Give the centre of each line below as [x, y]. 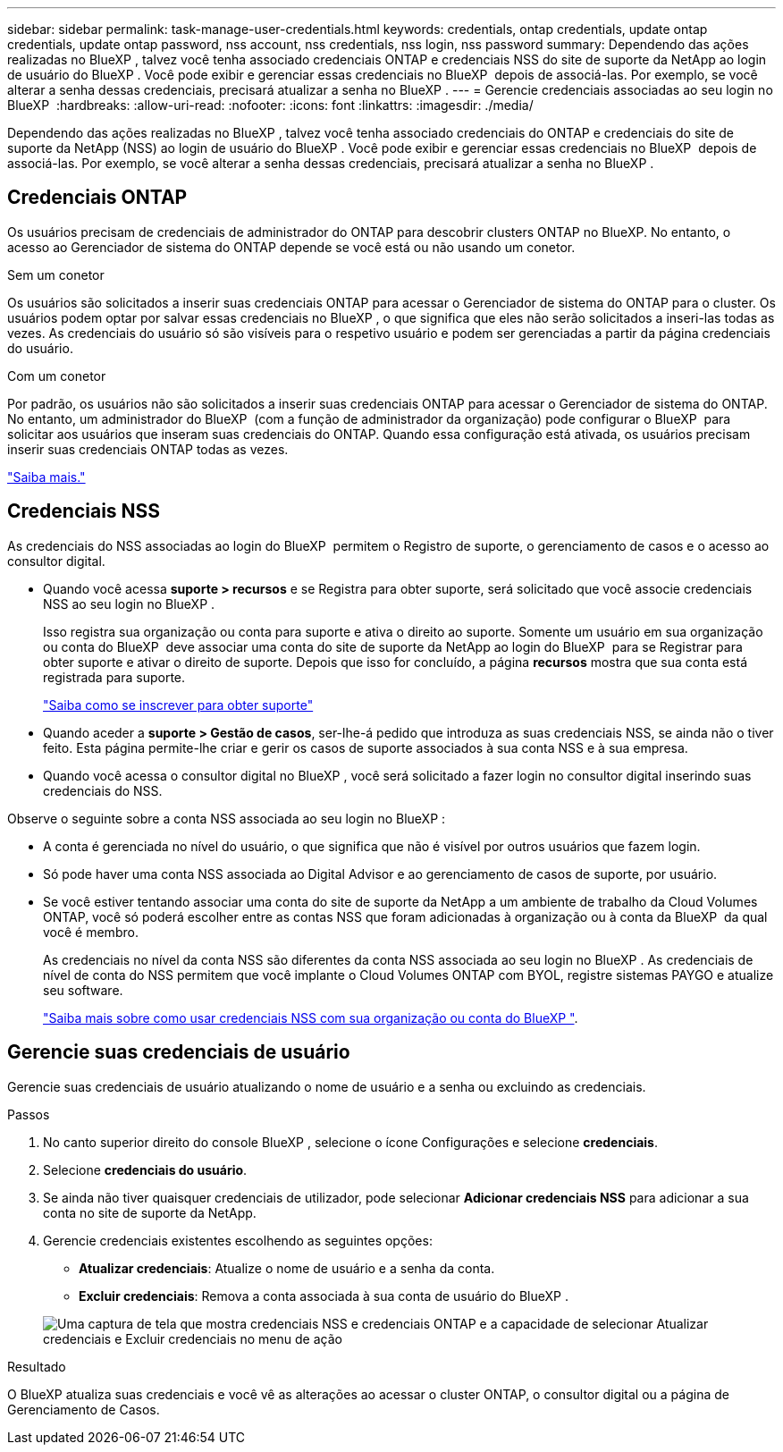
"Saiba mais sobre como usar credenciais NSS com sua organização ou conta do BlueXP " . [311, 1017]
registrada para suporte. [114, 677]
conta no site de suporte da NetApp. [150, 1212]
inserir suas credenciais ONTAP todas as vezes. [148, 449]
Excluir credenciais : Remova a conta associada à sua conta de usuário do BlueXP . [324, 1296]
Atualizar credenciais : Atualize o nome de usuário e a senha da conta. [287, 1268]
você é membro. [91, 932]
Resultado [37, 1366]
